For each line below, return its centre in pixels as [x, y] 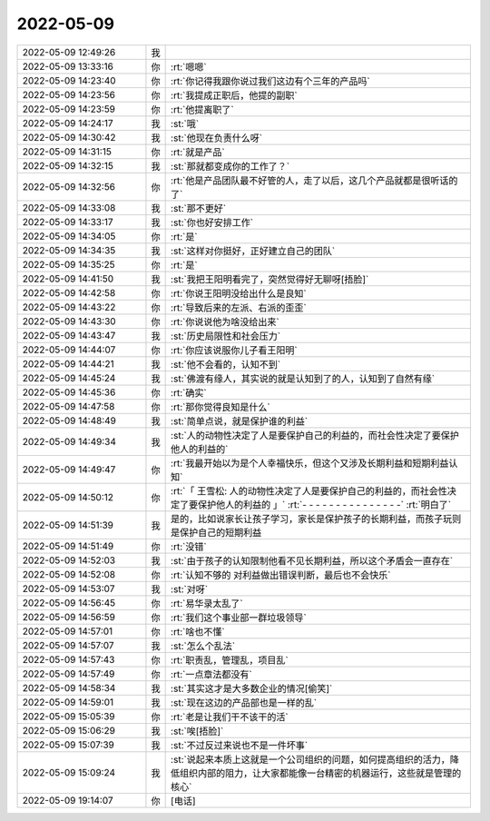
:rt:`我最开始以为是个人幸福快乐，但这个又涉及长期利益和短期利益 [310, 463]
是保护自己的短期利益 [216, 532]
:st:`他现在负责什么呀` [217, 138]
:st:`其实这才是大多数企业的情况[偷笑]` [252, 688]
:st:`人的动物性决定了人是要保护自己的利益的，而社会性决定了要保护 [315, 435]
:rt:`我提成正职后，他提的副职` [235, 95]
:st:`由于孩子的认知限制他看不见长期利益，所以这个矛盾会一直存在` [312, 560]
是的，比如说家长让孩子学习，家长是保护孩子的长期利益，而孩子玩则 [316, 519]
